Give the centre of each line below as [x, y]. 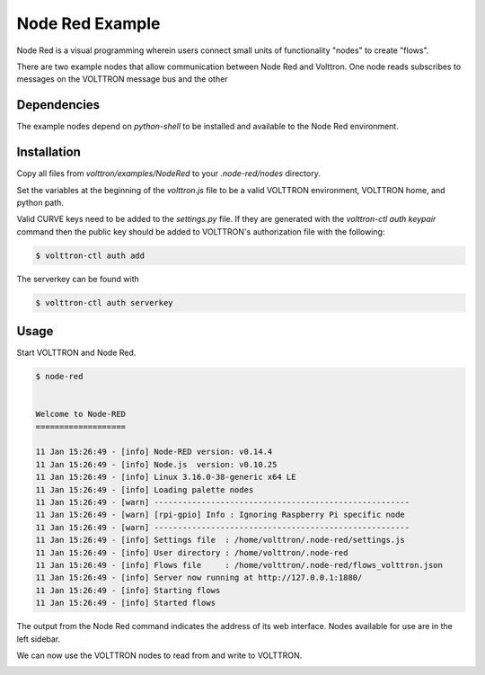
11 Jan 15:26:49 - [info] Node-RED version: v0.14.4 [154, 452]
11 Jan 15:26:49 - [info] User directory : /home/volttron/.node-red [192, 552]
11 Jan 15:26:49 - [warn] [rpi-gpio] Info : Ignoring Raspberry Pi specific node [220, 515]
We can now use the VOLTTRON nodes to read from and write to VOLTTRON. [159, 655]
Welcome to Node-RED [80, 414]
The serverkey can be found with [78, 279]
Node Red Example [88, 23]
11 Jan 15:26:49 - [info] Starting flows [128, 590]
